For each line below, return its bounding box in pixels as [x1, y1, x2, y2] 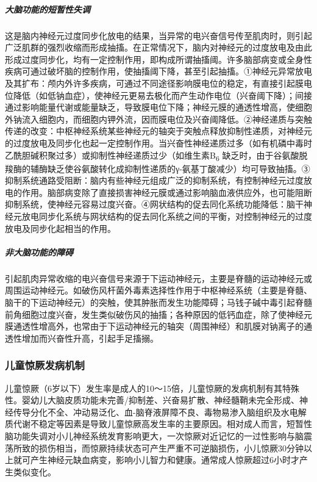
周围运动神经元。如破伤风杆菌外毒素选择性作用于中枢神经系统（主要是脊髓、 [5, 284, 312, 297]
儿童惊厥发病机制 [5, 358, 85, 373]
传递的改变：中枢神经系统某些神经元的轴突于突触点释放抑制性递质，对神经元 [5, 124, 312, 137]
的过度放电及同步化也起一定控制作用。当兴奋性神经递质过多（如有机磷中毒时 [5, 136, 312, 149]
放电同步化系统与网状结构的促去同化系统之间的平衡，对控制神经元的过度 [21, 210, 312, 222]
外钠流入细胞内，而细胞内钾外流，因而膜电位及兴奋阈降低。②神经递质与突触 [5, 112, 312, 125]
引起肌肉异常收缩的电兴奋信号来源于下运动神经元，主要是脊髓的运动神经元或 [5, 272, 312, 284]
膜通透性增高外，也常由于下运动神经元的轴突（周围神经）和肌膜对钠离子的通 [5, 320, 312, 333]
